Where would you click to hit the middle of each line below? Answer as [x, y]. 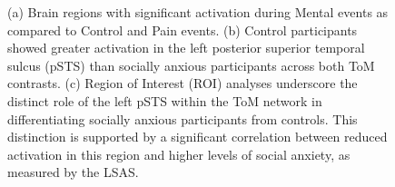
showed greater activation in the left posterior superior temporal [186, 48]
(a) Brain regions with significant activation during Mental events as [198, 12]
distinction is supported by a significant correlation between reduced [197, 137]
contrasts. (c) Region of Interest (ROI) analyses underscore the [183, 83]
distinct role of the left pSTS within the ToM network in [165, 100]
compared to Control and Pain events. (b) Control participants [183, 30]
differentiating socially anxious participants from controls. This [183, 118]
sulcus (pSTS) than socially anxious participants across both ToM [191, 65]
